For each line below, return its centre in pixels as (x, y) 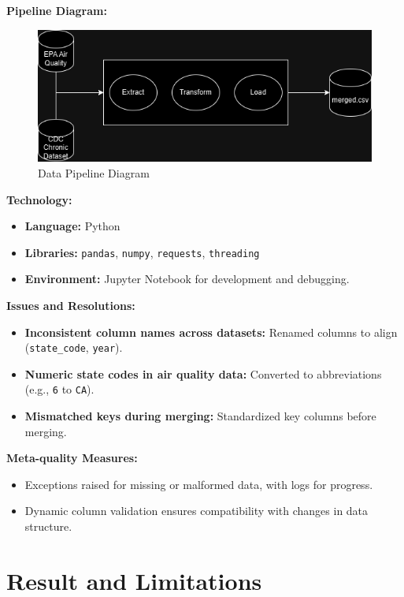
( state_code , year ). (74, 347)
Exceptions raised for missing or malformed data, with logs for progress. (199, 484)
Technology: (39, 199)
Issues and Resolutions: (71, 305)
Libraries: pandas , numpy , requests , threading (142, 252)
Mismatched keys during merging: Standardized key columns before (200, 416)
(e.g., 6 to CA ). (59, 389)
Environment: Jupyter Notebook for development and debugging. (187, 279)
